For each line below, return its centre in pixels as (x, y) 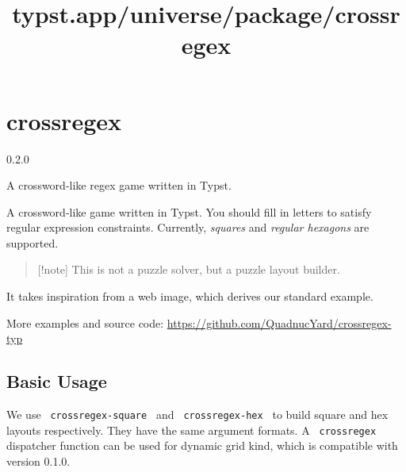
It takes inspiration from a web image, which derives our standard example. (190, 296)
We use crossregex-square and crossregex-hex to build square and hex (197, 414)
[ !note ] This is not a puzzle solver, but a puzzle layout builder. (189, 269)
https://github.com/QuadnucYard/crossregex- (279, 322)
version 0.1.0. (38, 460)
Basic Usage (57, 381)
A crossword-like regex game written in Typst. (119, 185)
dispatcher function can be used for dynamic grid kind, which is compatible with (202, 445)
